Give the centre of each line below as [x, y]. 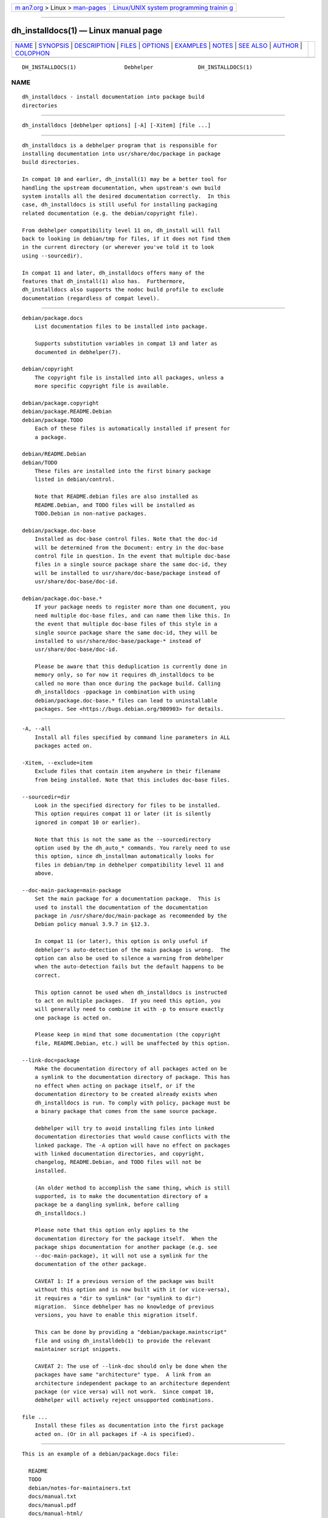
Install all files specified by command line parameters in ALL [132, 737]
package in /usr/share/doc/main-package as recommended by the [131, 916]
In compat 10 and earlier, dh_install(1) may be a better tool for [125, 179]
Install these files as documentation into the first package [129, 1426]
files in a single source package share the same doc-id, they [131, 564]
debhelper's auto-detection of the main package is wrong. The [132, 950]
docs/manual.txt [53, 1496]
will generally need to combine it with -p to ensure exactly [129, 1009]
